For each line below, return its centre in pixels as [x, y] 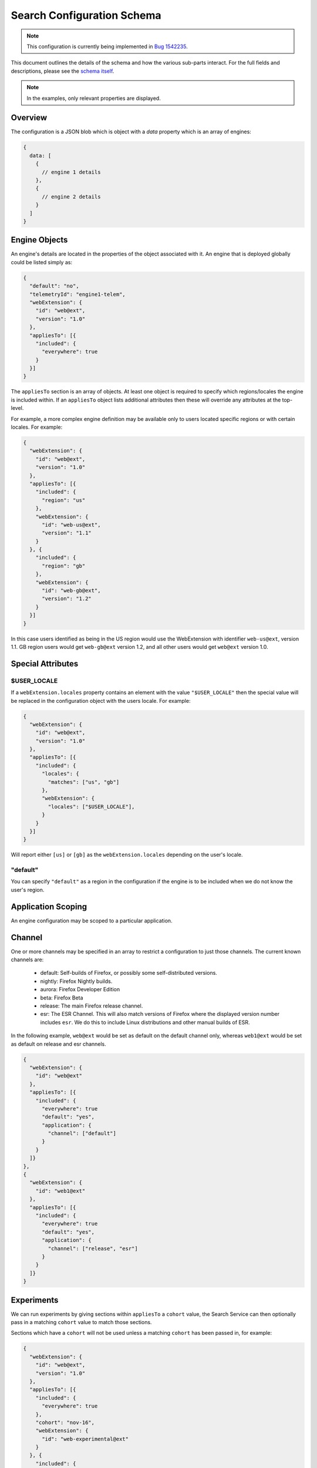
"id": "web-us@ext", [71, 525]
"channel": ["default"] [82, 1134]
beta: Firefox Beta [62, 998]
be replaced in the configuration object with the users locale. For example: [101, 701]
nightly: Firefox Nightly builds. [76, 981]
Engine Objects [39, 240]
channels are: [27, 959]
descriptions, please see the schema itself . [63, 71]
